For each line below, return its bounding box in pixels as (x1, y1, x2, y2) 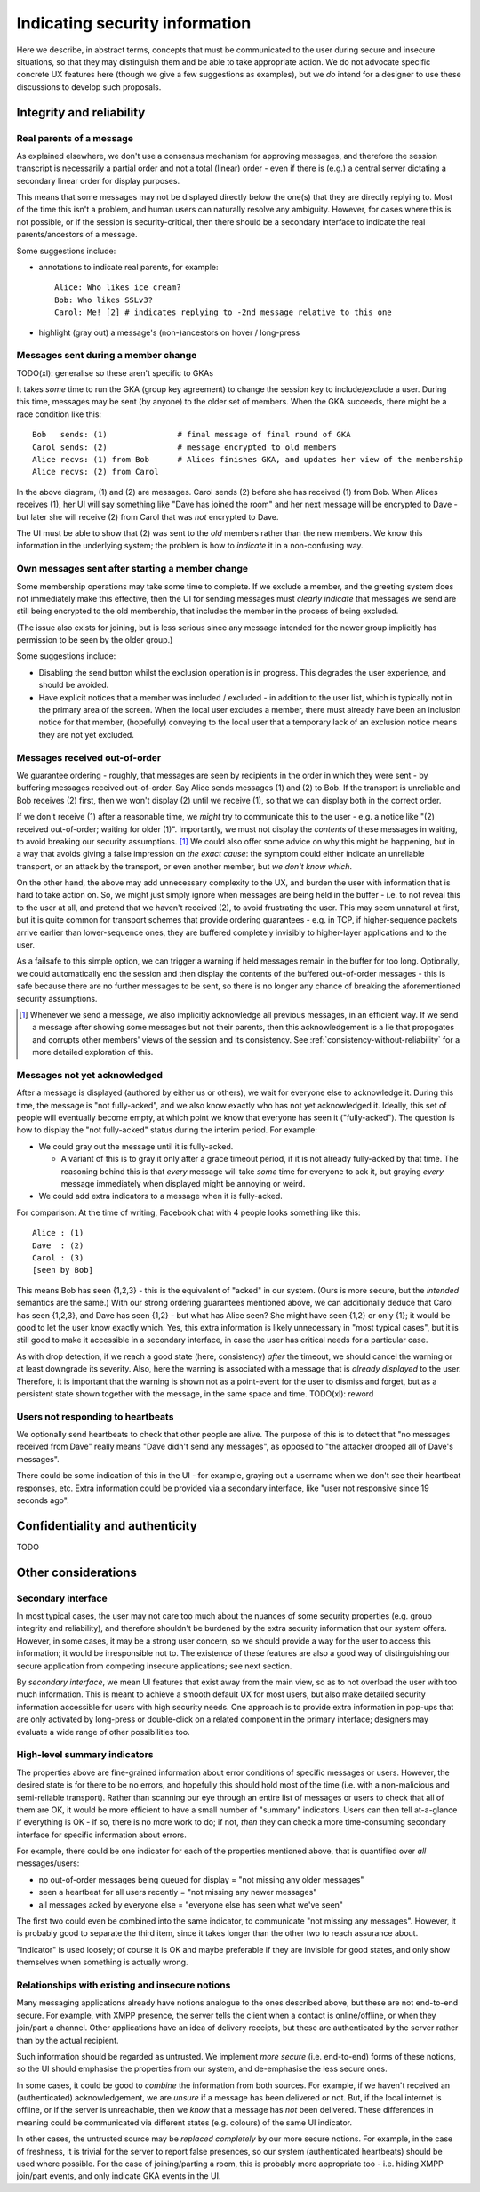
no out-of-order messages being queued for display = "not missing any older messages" (38, 1874, 364, 1884)
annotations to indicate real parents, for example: (38, 262, 219, 272)
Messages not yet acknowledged (16, 1068, 164, 1081)
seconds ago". (16, 1495, 70, 1506)
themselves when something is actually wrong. (16, 1956, 188, 1968)
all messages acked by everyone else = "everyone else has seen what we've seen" (38, 1899, 344, 1910)
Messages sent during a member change (16, 349, 197, 362)
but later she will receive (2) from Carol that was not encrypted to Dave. (16, 511, 279, 522)
